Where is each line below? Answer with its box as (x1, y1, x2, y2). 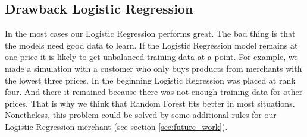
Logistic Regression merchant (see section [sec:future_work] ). (5, 120, 228, 132)
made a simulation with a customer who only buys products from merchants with (5, 62, 302, 74)
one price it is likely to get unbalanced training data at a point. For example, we (5, 50, 298, 63)
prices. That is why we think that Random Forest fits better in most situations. (5, 97, 295, 109)
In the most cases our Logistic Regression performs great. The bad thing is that (5, 27, 296, 40)
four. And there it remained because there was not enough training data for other (5, 85, 303, 98)
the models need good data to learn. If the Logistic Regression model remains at (5, 39, 298, 51)
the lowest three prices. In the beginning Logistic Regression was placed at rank (5, 74, 296, 86)
